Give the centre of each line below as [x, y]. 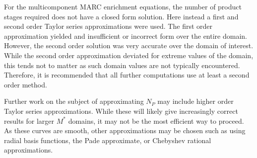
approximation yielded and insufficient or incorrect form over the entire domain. [126, 36]
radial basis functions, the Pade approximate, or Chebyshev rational [108, 140]
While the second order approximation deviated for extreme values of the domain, [129, 55]
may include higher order [195, 101]
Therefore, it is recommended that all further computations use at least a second [127, 75]
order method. [26, 84]
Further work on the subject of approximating [74, 101]
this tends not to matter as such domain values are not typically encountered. [122, 65]
